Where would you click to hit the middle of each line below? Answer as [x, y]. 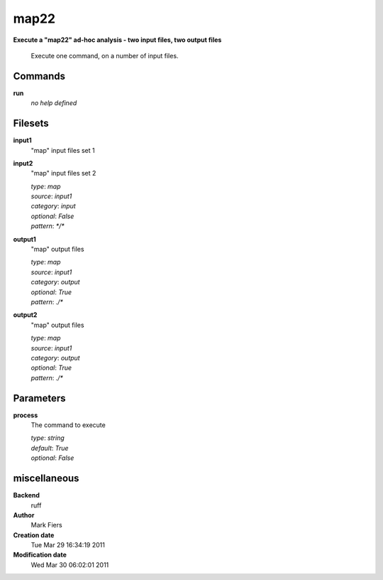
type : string [48, 438]
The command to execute [68, 425]
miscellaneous [46, 479]
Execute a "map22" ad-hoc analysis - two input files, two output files [117, 40]
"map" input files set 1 [63, 150]
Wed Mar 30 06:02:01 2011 [70, 564]
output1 [25, 239]
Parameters [39, 398]
